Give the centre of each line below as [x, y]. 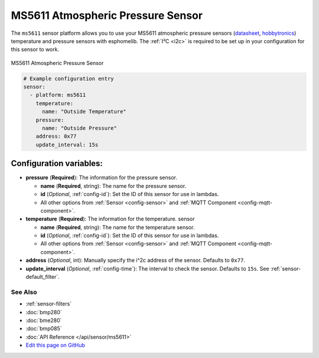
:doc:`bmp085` [44, 328]
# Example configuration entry [69, 79]
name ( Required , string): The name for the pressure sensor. [113, 185]
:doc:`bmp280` [44, 312]
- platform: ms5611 [58, 95]
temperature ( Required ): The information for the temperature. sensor [110, 219]
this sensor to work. [35, 50]
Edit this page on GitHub [56, 345]
